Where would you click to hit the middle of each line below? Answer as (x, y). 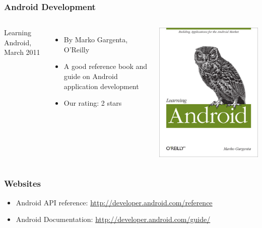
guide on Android (91, 76)
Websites (22, 183)
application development (101, 86)
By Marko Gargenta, (96, 40)
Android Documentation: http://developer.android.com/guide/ (113, 219)
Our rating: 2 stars (93, 103)
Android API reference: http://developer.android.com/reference (114, 202)
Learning (18, 32)
